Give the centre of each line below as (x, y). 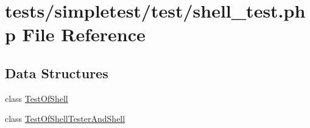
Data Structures (57, 72)
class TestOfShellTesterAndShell (65, 119)
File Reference (84, 34)
